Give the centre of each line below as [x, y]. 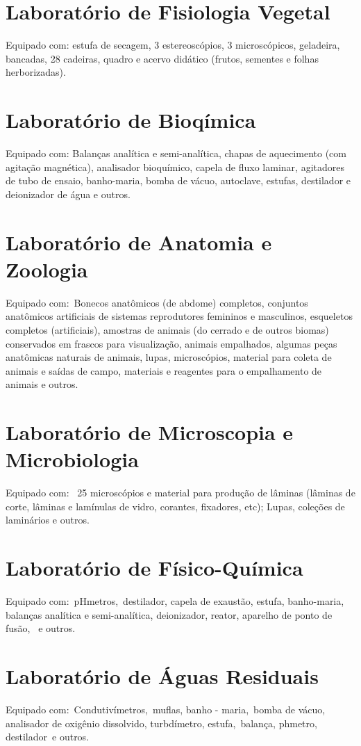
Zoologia [47, 269]
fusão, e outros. [41, 628]
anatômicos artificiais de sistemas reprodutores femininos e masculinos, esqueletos [179, 316]
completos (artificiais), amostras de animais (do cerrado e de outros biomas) [167, 329]
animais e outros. [42, 384]
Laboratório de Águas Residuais [162, 676]
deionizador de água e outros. [68, 194]
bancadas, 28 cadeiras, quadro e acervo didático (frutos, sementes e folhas [162, 58]
